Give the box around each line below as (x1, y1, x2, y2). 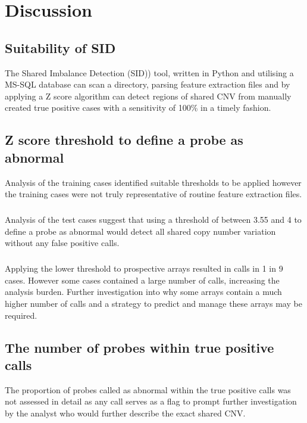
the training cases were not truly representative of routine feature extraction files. (5, 188, 302, 200)
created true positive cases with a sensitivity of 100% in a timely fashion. (5, 101, 271, 114)
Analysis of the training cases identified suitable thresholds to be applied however (5, 176, 302, 188)
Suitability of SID (5, 38, 116, 57)
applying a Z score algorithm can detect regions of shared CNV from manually (5, 89, 292, 102)
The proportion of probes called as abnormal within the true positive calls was (5, 383, 291, 396)
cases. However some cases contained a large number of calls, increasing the (5, 273, 280, 286)
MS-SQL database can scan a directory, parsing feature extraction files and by (5, 78, 290, 91)
